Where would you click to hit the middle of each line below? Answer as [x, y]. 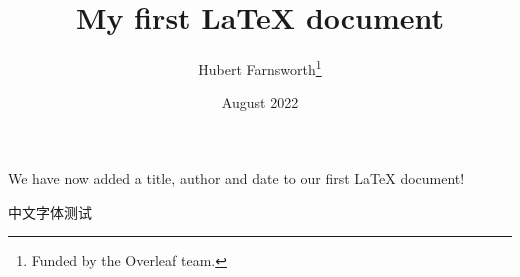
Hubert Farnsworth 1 [260, 67]
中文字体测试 [50, 211]
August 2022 [260, 102]
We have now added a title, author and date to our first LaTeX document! [236, 177]
